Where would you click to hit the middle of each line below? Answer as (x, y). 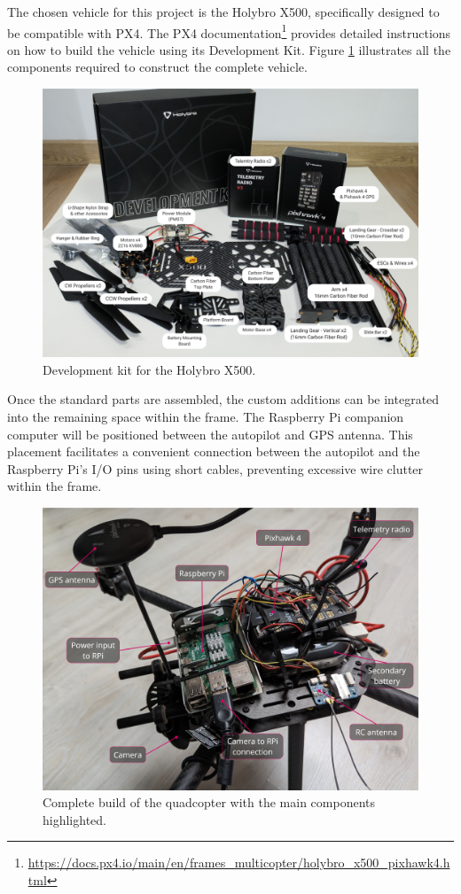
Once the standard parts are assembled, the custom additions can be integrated (223, 399)
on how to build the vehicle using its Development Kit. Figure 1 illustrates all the (229, 49)
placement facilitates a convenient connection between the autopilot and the (214, 451)
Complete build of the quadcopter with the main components (209, 802)
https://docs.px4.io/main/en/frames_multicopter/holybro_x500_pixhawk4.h (239, 863)
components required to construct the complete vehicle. (157, 67)
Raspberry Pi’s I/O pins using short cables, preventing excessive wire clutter (215, 468)
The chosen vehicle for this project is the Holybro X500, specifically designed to (223, 12)
